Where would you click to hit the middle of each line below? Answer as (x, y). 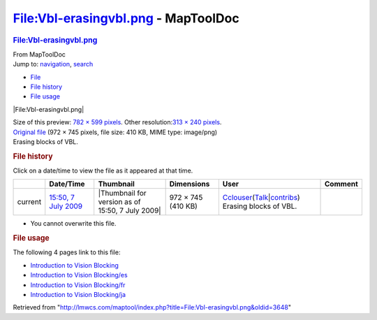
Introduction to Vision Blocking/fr (78, 285)
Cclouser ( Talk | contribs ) (261, 198)
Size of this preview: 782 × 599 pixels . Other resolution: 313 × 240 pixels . (117, 122)
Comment (342, 184)
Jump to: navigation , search (53, 64)
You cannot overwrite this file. (73, 224)
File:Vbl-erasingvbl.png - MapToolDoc (126, 18)
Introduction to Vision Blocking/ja (78, 294)
